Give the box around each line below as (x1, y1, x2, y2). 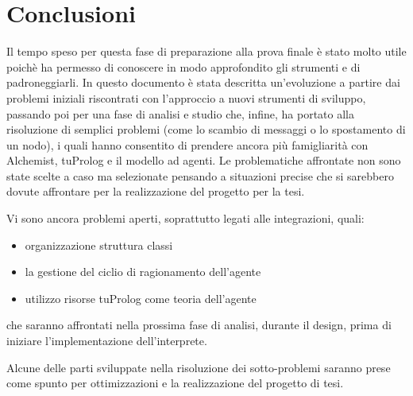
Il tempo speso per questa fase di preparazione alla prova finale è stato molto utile (6, 43, 407, 60)
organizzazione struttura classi (25, 236, 173, 253)
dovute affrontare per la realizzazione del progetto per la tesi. (6, 183, 305, 200)
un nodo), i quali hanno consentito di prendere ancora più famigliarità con (6, 136, 369, 153)
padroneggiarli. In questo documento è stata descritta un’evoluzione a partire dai (6, 74, 400, 91)
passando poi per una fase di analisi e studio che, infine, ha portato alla (6, 105, 355, 122)
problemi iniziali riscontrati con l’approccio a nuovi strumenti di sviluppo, (6, 89, 366, 106)
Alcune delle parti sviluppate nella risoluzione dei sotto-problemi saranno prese (6, 359, 391, 375)
